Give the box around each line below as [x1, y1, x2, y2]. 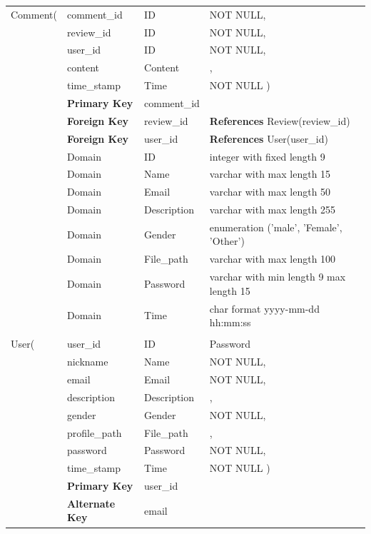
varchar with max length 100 [209, 251, 336, 266]
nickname [66, 354, 108, 369]
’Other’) [209, 233, 245, 248]
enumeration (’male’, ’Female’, [209, 219, 342, 234]
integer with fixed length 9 [209, 148, 325, 163]
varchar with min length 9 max [209, 269, 346, 284]
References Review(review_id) [209, 113, 350, 128]
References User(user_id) [209, 131, 328, 146]
